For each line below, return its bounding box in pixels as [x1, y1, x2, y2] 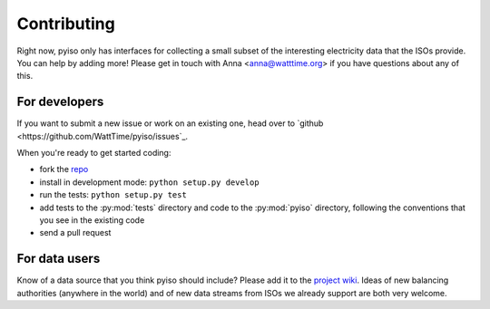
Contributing [16, 14, 115, 34]
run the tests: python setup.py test [39, 189, 188, 200]
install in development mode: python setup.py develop [39, 177, 260, 188]
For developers [16, 94, 104, 110]
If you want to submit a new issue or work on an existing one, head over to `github [16, 118, 324, 129]
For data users [16, 251, 101, 266]
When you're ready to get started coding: [16, 148, 171, 159]
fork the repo [39, 164, 89, 175]
